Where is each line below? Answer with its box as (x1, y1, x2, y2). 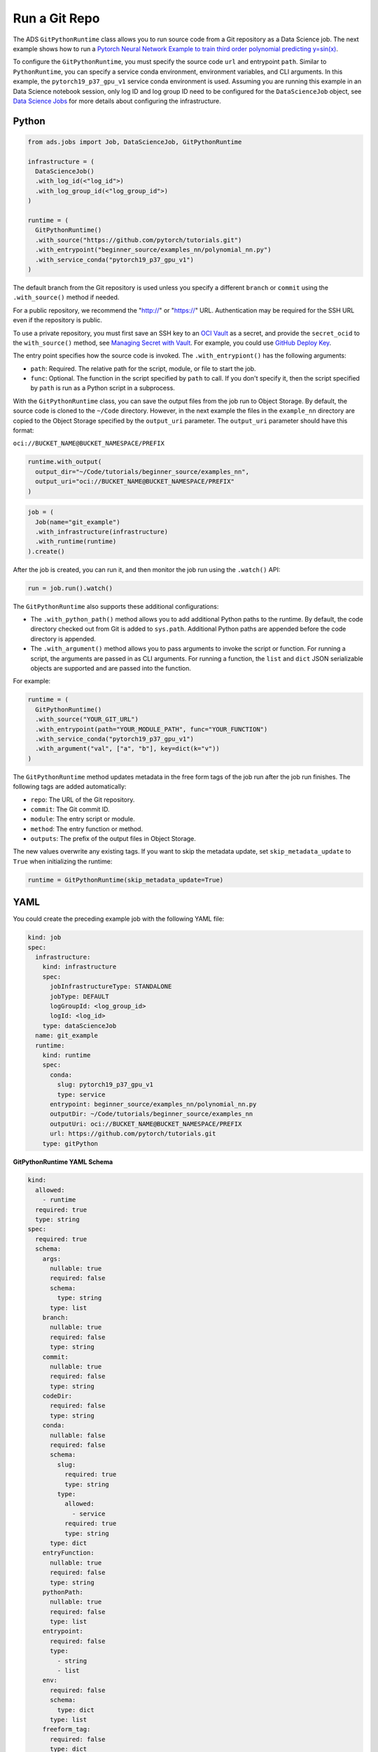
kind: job (27, 933, 62, 942)
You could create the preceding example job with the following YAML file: (13, 915, 225, 923)
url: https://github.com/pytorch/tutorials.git (50, 1130, 216, 1138)
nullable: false (50, 1431, 106, 1439)
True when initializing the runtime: (13, 857, 113, 865)
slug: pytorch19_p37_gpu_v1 (57, 1081, 154, 1089)
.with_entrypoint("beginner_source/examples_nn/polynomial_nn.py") (35, 246, 272, 254)
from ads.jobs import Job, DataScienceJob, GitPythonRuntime (27, 137, 242, 146)
